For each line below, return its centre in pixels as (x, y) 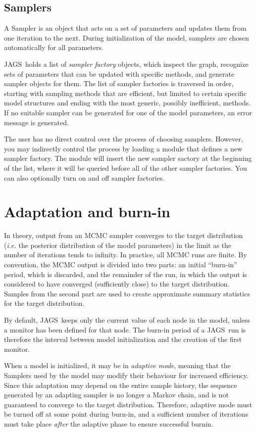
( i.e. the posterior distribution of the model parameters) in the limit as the (118, 245)
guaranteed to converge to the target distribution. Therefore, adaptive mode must (128, 404)
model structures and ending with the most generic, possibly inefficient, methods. (127, 103)
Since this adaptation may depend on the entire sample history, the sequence (121, 385)
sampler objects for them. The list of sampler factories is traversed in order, (119, 83)
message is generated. (36, 122)
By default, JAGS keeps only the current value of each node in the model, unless (127, 319)
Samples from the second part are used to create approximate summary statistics (127, 293)
